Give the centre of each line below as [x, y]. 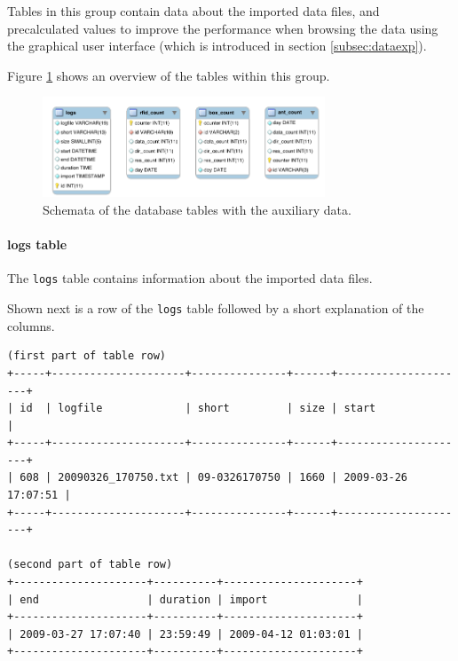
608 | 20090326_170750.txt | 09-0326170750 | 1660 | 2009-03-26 [214, 478]
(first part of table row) [87, 356]
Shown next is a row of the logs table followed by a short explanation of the [216, 308]
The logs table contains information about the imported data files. [190, 278]
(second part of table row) [90, 565]
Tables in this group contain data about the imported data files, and [193, 11]
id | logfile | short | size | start [198, 409]
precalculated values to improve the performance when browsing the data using [223, 28]
